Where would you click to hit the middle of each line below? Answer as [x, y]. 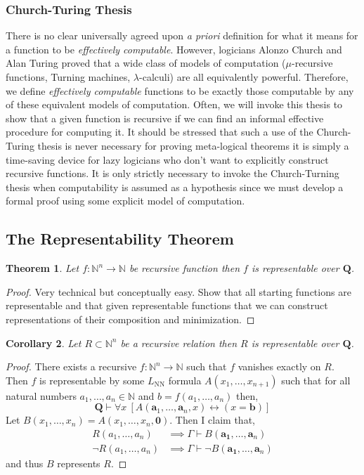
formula [185, 380]
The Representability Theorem [120, 239]
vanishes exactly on [279, 366]
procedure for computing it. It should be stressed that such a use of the [160, 132]
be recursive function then [184, 268]
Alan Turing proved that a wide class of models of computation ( [146, 63]
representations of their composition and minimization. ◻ [130, 319]
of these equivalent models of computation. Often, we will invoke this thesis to [174, 104]
